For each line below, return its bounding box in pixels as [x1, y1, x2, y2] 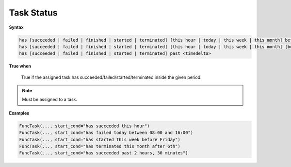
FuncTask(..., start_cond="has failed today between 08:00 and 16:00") [19, 130, 194, 135]
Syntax [9, 24, 24, 30]
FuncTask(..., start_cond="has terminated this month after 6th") [19, 144, 180, 149]
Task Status [9, 7, 58, 18]
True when [9, 63, 32, 69]
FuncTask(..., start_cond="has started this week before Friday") [19, 136, 180, 142]
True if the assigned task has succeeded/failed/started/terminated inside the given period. [21, 74, 202, 80]
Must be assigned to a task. [22, 97, 78, 102]
